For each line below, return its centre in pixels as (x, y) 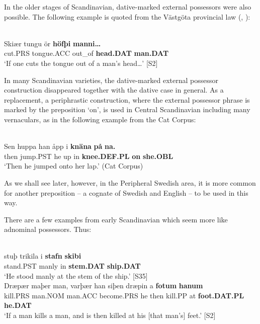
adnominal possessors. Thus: (48, 229)
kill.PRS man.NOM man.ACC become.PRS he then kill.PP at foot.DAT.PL (124, 295)
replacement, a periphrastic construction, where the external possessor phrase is (127, 99)
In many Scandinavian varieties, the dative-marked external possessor (111, 80)
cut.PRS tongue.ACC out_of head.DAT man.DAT (86, 53)
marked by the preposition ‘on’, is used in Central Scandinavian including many (127, 109)
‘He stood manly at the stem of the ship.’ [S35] (76, 275)
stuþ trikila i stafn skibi (43, 256)
